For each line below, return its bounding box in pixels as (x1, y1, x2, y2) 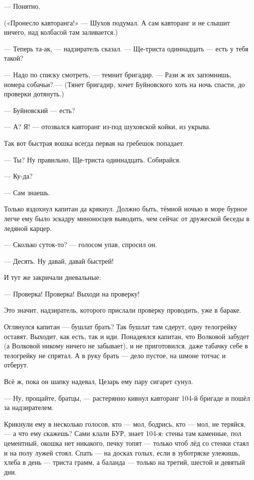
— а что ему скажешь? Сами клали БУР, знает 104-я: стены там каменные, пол (4, 428, 242, 438)
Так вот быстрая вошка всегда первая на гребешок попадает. (4, 137, 185, 148)
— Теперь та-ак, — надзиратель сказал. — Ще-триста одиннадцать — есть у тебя (4, 43, 249, 53)
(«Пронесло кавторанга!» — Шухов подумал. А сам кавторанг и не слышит (4, 17, 230, 27)
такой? (4, 53, 23, 63)
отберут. (4, 360, 28, 370)
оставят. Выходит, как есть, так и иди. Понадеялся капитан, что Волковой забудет (4, 331, 250, 341)
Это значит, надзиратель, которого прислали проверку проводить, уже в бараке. (4, 305, 241, 315)
